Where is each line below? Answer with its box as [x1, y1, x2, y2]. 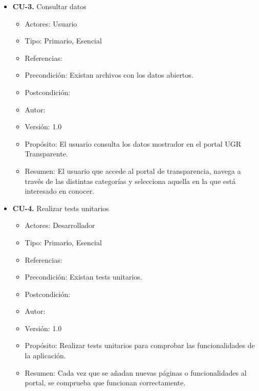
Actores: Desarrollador [25, 220, 95, 231]
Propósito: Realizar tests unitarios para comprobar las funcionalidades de [25, 340, 255, 351]
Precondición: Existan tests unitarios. [25, 271, 142, 282]
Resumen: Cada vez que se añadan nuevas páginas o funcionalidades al [25, 367, 247, 378]
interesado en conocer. [25, 186, 95, 196]
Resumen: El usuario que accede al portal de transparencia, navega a [25, 165, 241, 176]
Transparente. [25, 148, 68, 159]
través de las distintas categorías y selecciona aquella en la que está [25, 175, 236, 186]
